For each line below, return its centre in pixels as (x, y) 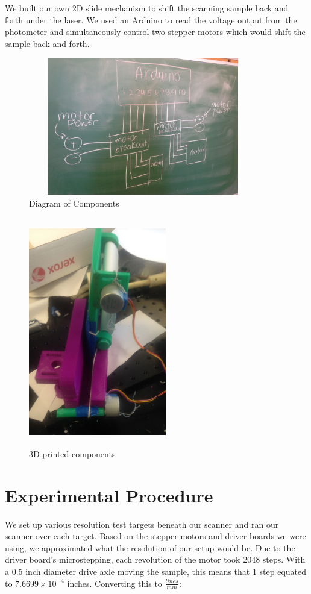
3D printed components (72, 453)
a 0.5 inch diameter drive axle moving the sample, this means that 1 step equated (156, 571)
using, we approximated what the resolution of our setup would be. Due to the (150, 547)
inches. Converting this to (115, 583)
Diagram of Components (74, 203)
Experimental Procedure (109, 495)
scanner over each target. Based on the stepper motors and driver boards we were (155, 536)
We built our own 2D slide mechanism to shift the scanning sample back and (147, 8)
